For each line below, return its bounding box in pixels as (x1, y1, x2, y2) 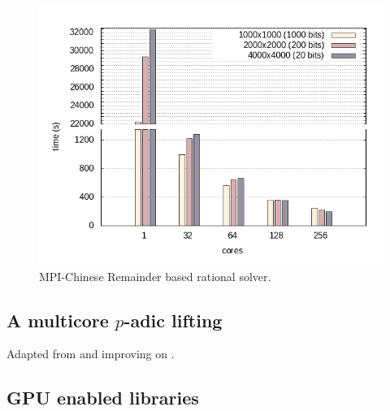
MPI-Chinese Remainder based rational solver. (39, 267, 271, 284)
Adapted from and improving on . (6, 345, 175, 362)
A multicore (6, 307, 109, 332)
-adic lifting (123, 307, 223, 332)
